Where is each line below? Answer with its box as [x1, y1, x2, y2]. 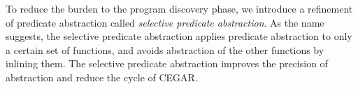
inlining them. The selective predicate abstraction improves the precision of [6, 56, 328, 71]
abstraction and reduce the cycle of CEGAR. [6, 69, 198, 84]
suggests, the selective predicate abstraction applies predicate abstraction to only [6, 29, 352, 43]
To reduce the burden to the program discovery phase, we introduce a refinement [6, 1, 353, 15]
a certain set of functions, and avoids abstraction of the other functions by [6, 42, 324, 57]
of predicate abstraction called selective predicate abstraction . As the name [6, 15, 324, 29]
